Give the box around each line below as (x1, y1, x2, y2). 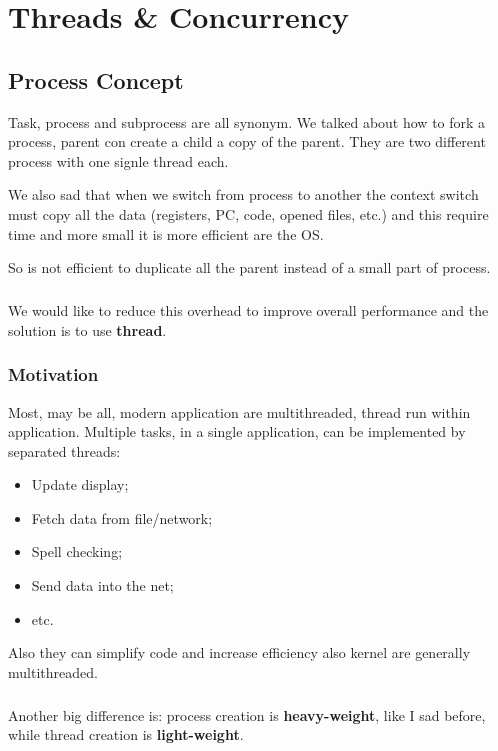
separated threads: (8, 440, 121, 461)
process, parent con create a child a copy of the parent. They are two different (8, 131, 486, 152)
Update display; (31, 474, 129, 495)
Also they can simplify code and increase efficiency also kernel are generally (8, 642, 471, 663)
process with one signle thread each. (8, 150, 229, 171)
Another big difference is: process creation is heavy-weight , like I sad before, (8, 704, 486, 725)
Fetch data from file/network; (31, 507, 213, 528)
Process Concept (8, 64, 184, 95)
